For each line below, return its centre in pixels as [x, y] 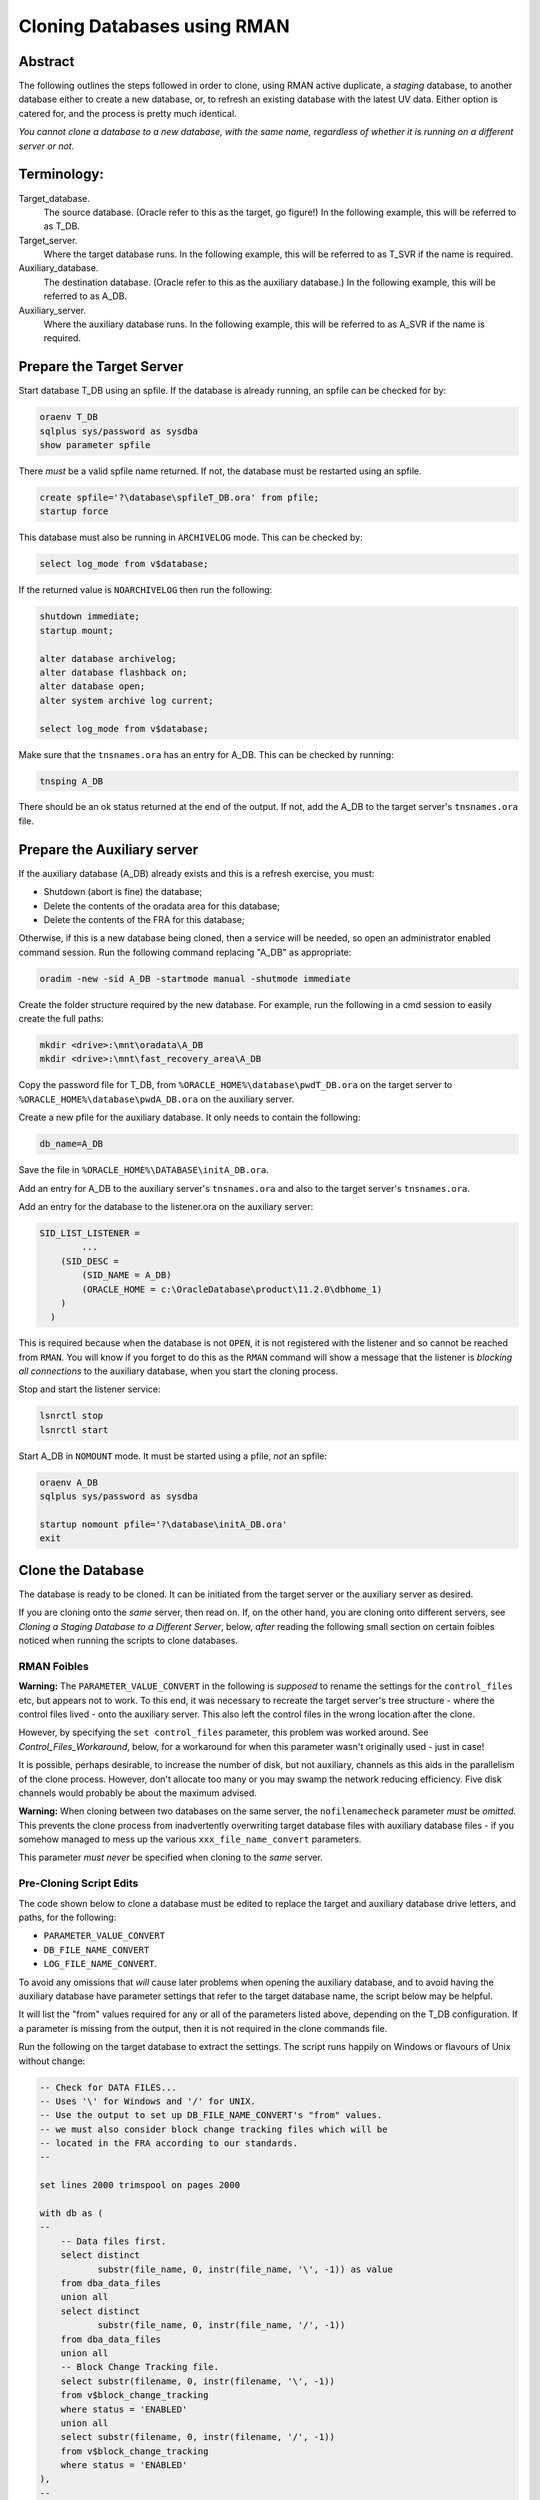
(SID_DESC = [90, 1261]
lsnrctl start [74, 1429]
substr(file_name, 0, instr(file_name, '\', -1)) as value [245, 2269]
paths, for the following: [67, 1917]
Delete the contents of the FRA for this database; [144, 919]
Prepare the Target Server [101, 366]
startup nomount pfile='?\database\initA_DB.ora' [163, 1524]
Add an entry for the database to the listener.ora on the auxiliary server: [166, 1206]
